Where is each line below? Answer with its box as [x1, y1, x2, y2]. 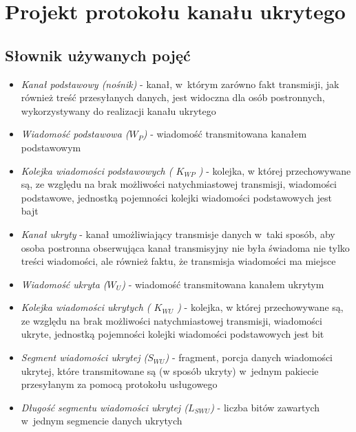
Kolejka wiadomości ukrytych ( [21, 300, 151, 314]
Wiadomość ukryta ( [21, 277, 107, 291]
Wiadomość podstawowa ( [21, 127, 129, 141]
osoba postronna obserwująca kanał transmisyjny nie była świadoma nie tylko [21, 240, 350, 255]
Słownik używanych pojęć [5, 44, 191, 65]
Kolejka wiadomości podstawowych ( [21, 163, 173, 177]
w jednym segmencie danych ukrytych [21, 413, 182, 428]
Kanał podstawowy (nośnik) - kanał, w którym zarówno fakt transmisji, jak [21, 76, 339, 91]
